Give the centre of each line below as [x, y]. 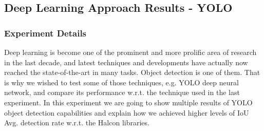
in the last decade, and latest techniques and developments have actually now [126, 62]
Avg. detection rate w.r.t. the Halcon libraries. [77, 123]
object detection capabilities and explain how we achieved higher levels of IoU [127, 112]
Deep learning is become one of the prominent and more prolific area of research [130, 52]
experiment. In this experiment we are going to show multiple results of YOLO [128, 102]
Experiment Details [45, 33]
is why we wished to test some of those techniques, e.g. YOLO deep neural [121, 82]
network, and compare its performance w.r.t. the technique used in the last [122, 92]
